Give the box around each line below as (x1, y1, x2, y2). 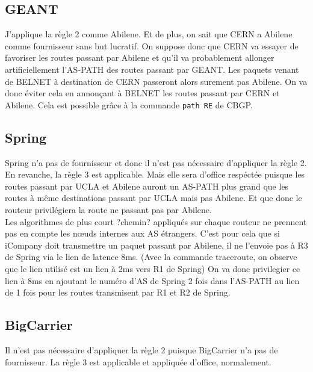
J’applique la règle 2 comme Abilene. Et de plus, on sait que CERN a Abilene (5, 28, 293, 40)
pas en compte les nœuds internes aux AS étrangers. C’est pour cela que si (5, 227, 280, 240)
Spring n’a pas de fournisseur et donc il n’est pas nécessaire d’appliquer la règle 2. (5, 156, 307, 169)
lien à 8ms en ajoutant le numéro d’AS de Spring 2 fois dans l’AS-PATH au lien (5, 274, 300, 287)
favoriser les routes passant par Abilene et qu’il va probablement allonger (5, 51, 274, 64)
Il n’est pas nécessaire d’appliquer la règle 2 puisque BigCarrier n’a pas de (5, 343, 278, 356)
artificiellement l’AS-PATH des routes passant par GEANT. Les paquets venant (5, 63, 299, 75)
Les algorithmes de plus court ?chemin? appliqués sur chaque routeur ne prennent (5, 215, 307, 228)
